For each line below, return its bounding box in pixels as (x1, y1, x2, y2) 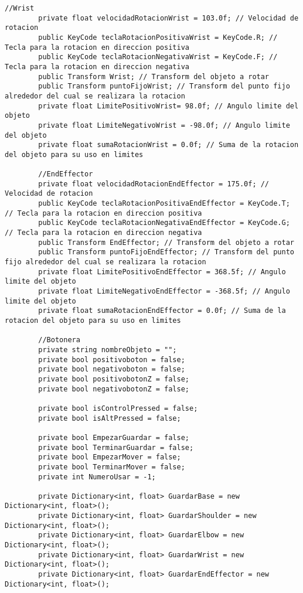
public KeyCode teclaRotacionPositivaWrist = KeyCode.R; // (38, 33, 278, 42)
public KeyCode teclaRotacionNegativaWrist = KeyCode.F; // (38, 53, 278, 62)
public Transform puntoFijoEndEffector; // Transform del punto (38, 248, 294, 257)
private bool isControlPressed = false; (38, 404, 198, 413)
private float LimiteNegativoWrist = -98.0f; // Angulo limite (38, 121, 290, 129)
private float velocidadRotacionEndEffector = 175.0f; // (38, 179, 270, 188)
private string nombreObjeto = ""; (38, 345, 177, 354)
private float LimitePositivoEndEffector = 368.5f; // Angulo (38, 267, 286, 276)
